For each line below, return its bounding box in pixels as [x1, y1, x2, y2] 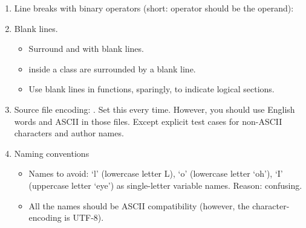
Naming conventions [14, 147, 90, 159]
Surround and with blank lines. [28, 42, 144, 55]
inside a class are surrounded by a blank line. [28, 62, 196, 75]
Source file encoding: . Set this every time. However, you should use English [14, 103, 295, 115]
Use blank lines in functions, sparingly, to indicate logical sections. [28, 83, 275, 95]
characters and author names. [14, 127, 124, 139]
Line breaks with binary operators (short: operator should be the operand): [14, 2, 294, 14]
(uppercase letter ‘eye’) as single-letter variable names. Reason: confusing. [28, 179, 302, 191]
